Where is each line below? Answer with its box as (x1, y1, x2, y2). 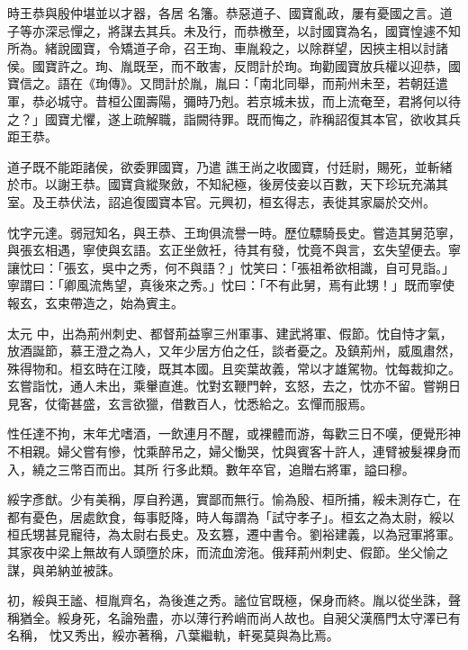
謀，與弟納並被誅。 (7, 560, 121, 579)
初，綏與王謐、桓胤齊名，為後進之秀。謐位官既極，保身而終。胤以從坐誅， (7, 591, 448, 609)
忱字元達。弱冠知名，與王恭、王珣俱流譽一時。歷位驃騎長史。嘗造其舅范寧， (7, 222, 461, 241)
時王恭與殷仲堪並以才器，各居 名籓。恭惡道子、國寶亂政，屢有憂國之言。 (7, 4, 440, 22)
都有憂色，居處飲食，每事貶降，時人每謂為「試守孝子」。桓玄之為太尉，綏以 (7, 507, 454, 526)
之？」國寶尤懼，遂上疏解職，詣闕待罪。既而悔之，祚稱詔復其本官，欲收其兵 (7, 109, 461, 128)
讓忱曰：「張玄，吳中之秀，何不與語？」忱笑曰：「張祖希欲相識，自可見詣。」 (7, 257, 454, 276)
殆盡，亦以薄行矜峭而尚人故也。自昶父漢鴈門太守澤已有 (132, 608, 461, 627)
